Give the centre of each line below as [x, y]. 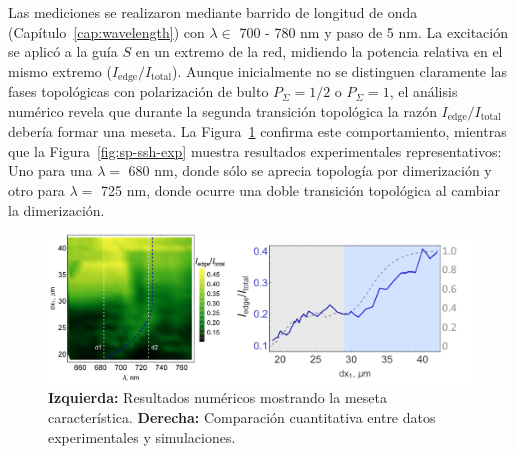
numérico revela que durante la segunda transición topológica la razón [222, 110]
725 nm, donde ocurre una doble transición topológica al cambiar [300, 190]
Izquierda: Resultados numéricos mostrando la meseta [217, 397]
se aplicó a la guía [63, 51]
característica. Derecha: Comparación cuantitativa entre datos [242, 416]
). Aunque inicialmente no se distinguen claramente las [340, 70]
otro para [36, 190]
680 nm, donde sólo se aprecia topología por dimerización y [310, 170]
